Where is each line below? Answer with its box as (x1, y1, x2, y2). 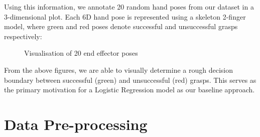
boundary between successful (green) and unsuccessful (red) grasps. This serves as (4, 74, 256, 85)
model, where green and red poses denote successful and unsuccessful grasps (4, 21, 238, 32)
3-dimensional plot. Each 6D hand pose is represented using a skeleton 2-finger (4, 11, 246, 22)
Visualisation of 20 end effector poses (24, 48, 138, 58)
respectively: (4, 31, 42, 41)
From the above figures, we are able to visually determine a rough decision (4, 64, 233, 75)
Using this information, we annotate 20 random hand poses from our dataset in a (4, 2, 254, 12)
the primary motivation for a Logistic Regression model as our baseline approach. (4, 84, 255, 95)
